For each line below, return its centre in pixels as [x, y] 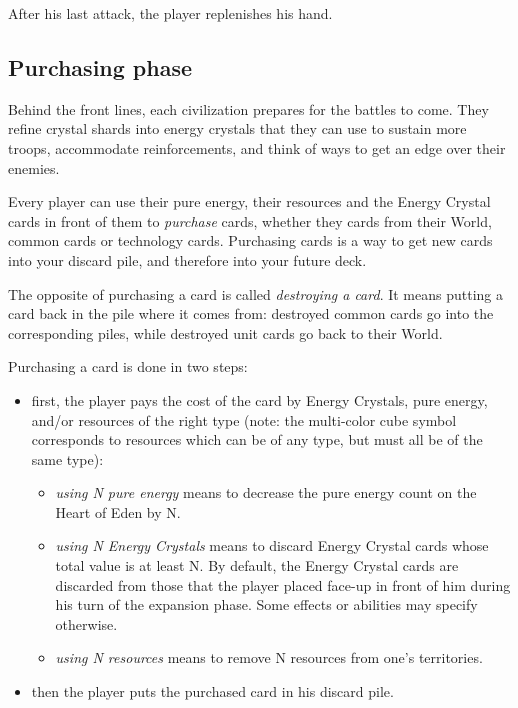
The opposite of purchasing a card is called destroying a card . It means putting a [255, 293]
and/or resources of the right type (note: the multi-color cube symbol [244, 419]
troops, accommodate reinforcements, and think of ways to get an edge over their [257, 147]
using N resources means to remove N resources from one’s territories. [269, 657]
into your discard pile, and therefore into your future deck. [187, 259]
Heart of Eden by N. [118, 511]
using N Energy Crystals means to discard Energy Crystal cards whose [272, 545]
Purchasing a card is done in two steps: [128, 366]
